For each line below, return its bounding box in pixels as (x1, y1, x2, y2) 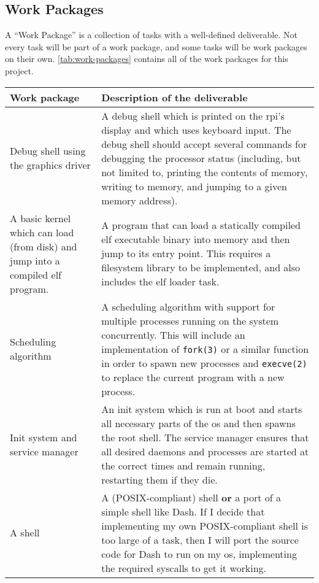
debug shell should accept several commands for (101, 136, 307, 151)
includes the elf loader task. (101, 274, 220, 289)
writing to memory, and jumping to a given (101, 179, 287, 193)
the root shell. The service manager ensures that (101, 430, 309, 444)
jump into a (10, 253, 60, 268)
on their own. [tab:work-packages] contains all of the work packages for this (5, 52, 288, 65)
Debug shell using (10, 144, 86, 158)
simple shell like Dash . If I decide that (101, 504, 265, 519)
